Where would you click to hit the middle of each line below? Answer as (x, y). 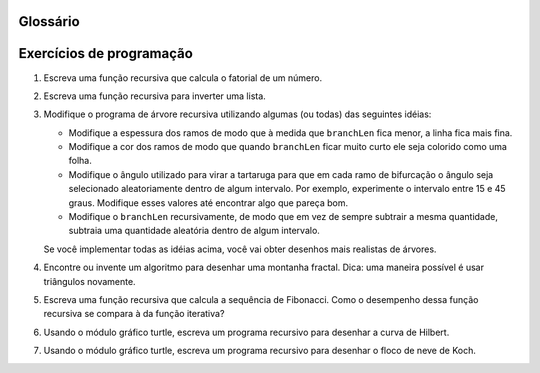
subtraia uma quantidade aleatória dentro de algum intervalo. (194, 231)
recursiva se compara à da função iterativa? (134, 314)
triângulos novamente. (89, 281)
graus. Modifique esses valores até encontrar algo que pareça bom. (208, 202)
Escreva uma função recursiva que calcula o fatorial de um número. (183, 77)
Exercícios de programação (106, 53)
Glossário (49, 21)
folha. (80, 161)
